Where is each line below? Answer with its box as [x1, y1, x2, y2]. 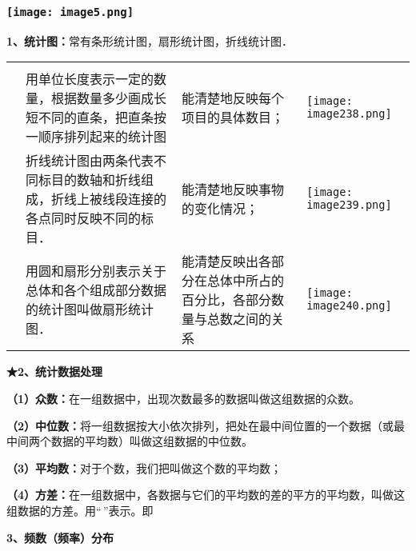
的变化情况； [181, 199, 258, 218]
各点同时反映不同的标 [26, 209, 154, 228]
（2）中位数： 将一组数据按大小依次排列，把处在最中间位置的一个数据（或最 [6, 417, 406, 433]
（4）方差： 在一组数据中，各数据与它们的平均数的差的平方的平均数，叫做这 [6, 486, 406, 503]
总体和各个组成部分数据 [26, 281, 167, 300]
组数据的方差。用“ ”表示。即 [6, 501, 154, 518]
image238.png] [306, 107, 392, 121]
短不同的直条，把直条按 [26, 108, 167, 127]
